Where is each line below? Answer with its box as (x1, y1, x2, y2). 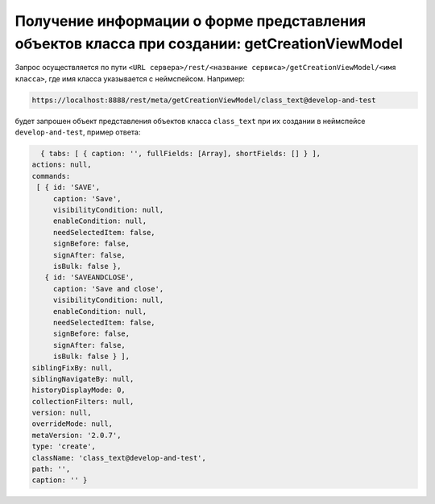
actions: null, (31, 160, 92, 169)
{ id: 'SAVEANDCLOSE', (44, 273, 135, 282)
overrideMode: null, (31, 419, 113, 428)
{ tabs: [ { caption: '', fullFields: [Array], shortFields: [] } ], (40, 149, 321, 159)
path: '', (31, 465, 71, 474)
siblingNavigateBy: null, (31, 374, 135, 383)
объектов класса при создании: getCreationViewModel (14, 35, 403, 52)
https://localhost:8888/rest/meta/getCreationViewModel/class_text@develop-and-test (31, 95, 376, 105)
